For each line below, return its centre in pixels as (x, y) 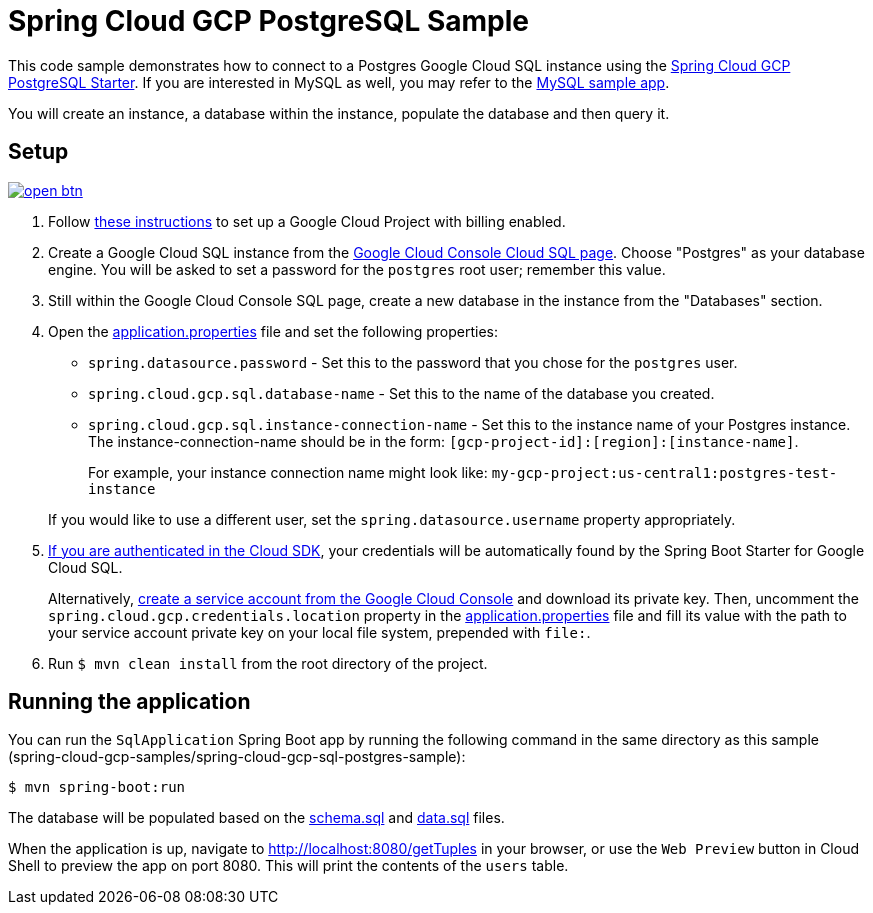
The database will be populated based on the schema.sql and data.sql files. (256, 818)
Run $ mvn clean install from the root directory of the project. (268, 663)
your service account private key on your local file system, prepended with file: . (319, 632)
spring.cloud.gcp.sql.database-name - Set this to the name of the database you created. (401, 393)
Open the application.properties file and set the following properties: (273, 331)
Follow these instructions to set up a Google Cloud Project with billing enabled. (307, 221)
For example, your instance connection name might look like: (288, 472)
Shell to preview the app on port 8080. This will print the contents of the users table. (288, 866)
